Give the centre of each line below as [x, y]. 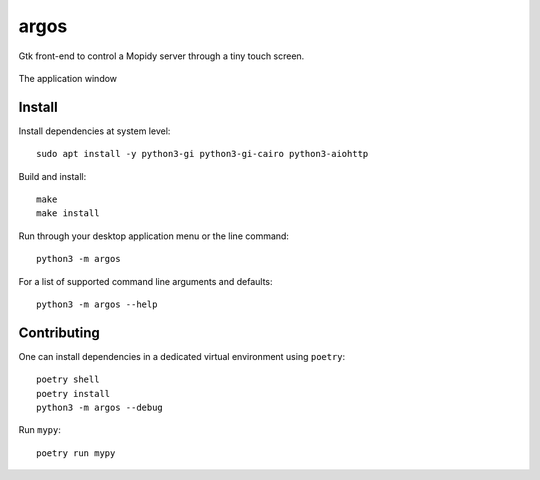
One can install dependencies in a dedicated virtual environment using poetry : [182, 356]
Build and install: [52, 176]
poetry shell [68, 379]
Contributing [59, 332]
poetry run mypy [76, 453]
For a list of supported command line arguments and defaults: [146, 281]
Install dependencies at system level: [94, 131]
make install [68, 213]
